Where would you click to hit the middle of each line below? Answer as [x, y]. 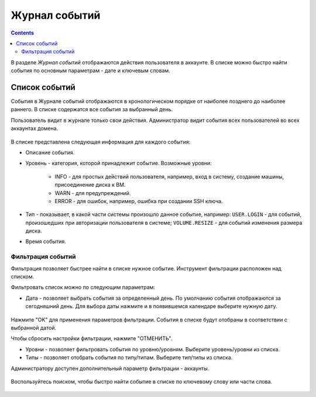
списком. [23, 277]
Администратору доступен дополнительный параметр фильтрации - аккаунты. [110, 368]
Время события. [46, 242]
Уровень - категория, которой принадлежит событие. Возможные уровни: [118, 163]
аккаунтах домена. [35, 128]
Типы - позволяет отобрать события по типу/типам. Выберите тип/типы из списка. [129, 358]
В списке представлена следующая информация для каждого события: [101, 142]
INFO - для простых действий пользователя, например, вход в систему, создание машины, [169, 176]
